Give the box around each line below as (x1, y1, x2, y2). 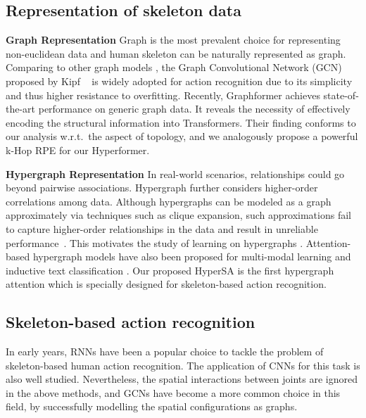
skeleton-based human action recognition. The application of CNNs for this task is (6, 357, 360, 372)
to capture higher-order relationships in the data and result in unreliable (6, 221, 318, 236)
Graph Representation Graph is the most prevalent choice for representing (6, 32, 341, 47)
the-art (6, 101, 36, 116)
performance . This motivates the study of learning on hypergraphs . (6, 235, 303, 250)
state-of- (323, 87, 359, 102)
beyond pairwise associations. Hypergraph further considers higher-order (6, 180, 318, 195)
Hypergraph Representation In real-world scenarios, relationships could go (6, 166, 345, 181)
